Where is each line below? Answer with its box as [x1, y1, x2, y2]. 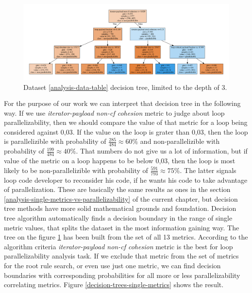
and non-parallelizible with [140, 136, 220, 146]
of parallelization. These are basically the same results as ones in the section [4, 184, 231, 194]
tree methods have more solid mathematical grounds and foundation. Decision [4, 203, 236, 213]
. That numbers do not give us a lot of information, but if [76, 146, 248, 156]
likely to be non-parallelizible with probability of [4, 165, 148, 175]
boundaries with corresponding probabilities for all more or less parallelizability [4, 270, 240, 280]
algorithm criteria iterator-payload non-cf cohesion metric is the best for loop [4, 241, 233, 251]
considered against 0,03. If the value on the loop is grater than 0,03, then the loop [4, 126, 248, 137]
